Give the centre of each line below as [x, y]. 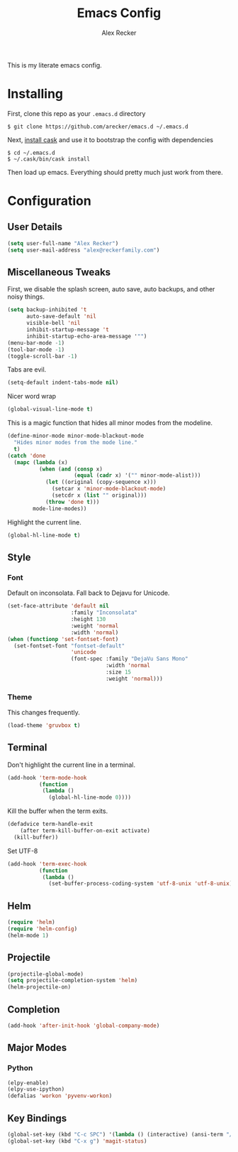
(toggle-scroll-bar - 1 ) [42, 356]
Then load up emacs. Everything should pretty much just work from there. [115, 172]
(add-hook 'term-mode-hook [47, 777]
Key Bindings [37, 1118]
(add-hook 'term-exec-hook [47, 864]
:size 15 [118, 672]
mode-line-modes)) [60, 508]
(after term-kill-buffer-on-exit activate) [85, 831]
